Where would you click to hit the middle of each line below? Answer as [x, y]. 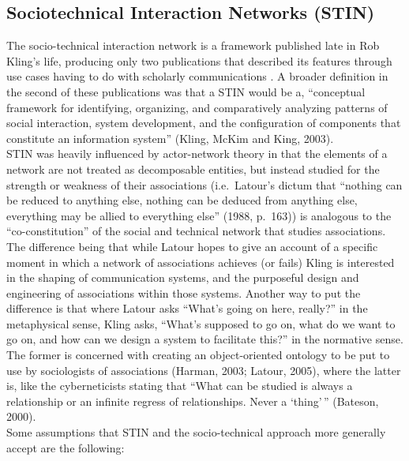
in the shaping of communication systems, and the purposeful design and [183, 277]
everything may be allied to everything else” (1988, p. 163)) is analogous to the [199, 215]
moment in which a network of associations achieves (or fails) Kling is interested [201, 262]
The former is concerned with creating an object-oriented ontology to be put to [198, 355]
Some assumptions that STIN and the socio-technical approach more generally [196, 432]
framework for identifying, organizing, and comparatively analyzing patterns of [197, 107]
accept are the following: [66, 447]
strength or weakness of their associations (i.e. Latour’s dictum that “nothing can [204, 184]
